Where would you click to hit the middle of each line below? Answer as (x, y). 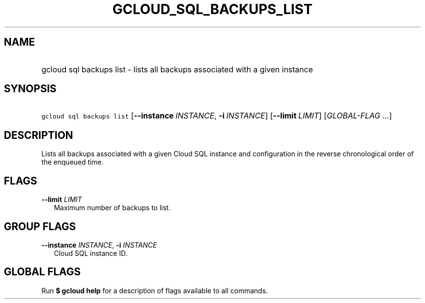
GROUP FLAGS (40, 226)
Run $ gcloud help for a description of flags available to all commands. (155, 290)
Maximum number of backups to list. (112, 208)
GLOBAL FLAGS (42, 272)
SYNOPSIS (30, 89)
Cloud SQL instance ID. (91, 253)
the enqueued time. (73, 162)
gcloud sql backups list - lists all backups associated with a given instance (177, 69)
